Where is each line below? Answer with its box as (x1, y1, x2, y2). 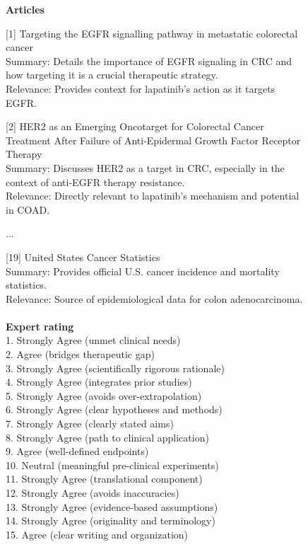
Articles (6, 2, 45, 16)
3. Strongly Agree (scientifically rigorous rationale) (6, 360, 225, 375)
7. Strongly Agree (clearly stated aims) (6, 416, 174, 431)
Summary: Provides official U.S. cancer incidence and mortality (6, 263, 280, 278)
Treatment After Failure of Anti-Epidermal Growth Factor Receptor (6, 132, 301, 147)
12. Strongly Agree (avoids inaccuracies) (6, 485, 179, 500)
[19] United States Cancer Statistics (6, 249, 160, 264)
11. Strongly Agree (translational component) (6, 471, 203, 486)
